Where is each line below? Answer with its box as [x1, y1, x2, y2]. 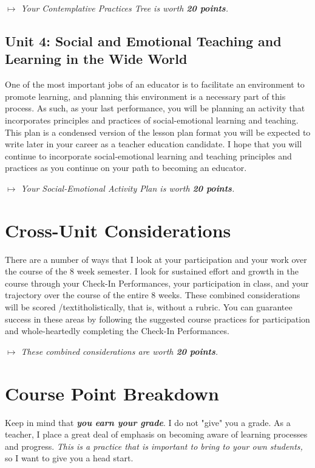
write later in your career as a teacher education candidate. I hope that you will [5, 138, 302, 150]
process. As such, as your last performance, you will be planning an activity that [5, 102, 305, 114]
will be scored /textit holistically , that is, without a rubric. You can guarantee [5, 301, 293, 313]
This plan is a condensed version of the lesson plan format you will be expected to [5, 125, 311, 138]
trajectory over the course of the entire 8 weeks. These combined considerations [5, 288, 300, 301]
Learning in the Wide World [5, 49, 188, 68]
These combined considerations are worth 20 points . [21, 344, 218, 357]
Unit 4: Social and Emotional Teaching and [5, 31, 282, 50]
